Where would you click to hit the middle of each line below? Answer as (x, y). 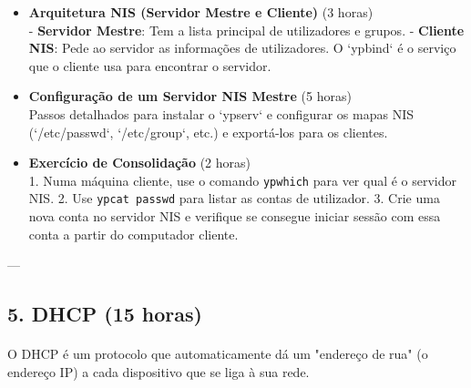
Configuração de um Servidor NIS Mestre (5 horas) (190, 96)
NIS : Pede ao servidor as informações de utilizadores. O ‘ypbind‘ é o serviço (242, 48)
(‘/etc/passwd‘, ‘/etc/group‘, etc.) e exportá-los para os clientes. (208, 132)
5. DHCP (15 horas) (105, 314)
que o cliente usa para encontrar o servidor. (150, 65)
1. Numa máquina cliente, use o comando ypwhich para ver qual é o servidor (243, 180)
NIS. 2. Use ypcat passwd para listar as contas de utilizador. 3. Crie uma (234, 198)
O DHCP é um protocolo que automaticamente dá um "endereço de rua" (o (218, 354)
